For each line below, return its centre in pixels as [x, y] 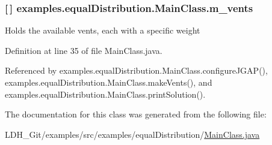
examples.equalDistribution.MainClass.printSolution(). [105, 94]
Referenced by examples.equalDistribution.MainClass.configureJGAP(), [136, 70]
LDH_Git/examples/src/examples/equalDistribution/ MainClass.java [132, 134]
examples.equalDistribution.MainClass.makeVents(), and [109, 82]
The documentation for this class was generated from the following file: [136, 114]
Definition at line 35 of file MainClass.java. [84, 50]
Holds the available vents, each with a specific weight [103, 30]
